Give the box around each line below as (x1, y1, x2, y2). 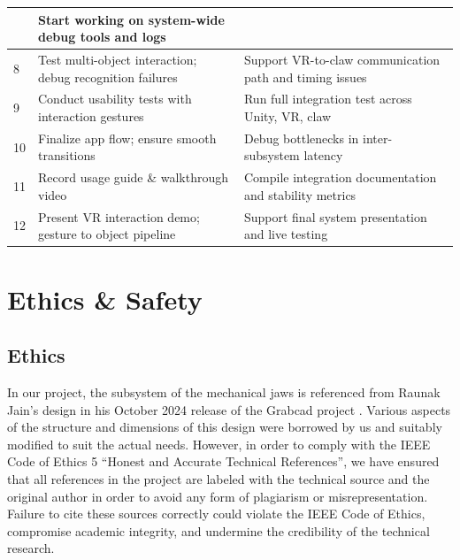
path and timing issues (243, 67, 367, 86)
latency (303, 146, 343, 165)
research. (7, 539, 55, 557)
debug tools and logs (38, 27, 166, 46)
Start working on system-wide (38, 10, 225, 28)
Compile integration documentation (243, 168, 437, 187)
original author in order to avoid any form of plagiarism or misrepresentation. (7, 487, 428, 505)
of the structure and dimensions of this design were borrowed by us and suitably (7, 418, 442, 436)
